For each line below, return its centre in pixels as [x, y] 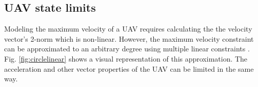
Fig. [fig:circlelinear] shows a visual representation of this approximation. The [126, 58]
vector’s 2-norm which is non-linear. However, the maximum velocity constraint [129, 38]
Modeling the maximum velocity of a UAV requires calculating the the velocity [128, 29]
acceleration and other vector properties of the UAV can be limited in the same [129, 68]
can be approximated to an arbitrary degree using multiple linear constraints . [127, 49]
